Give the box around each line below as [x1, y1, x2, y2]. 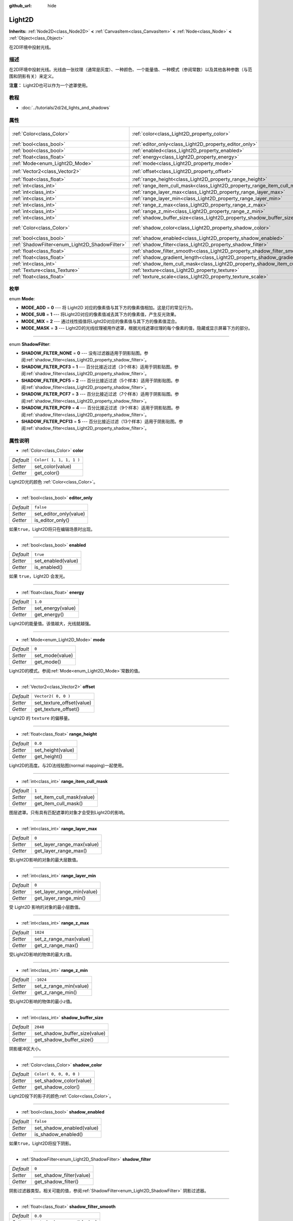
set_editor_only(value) [34, 510, 85, 517]
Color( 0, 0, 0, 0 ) [34, 1072, 80, 1077]
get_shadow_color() [34, 1083, 80, 1090]
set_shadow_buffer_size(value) [34, 1030, 106, 1037]
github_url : [9, 3, 32, 8]
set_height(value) [34, 746, 75, 753]
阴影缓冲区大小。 [9, 1046, 43, 1052]
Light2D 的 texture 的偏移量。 [9, 715, 73, 721]
